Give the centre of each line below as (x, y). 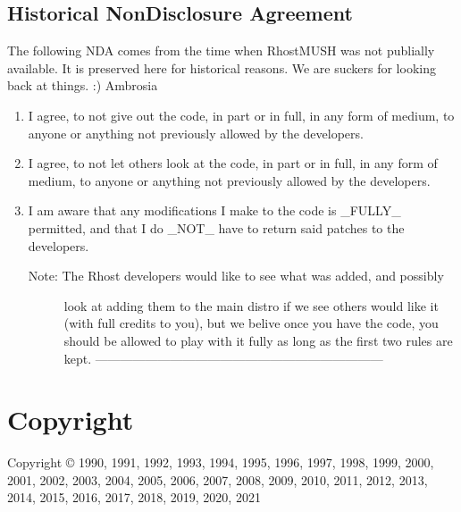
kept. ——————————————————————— (223, 358)
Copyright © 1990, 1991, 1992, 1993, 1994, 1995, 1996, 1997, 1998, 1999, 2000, (221, 462)
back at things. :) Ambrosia (83, 85)
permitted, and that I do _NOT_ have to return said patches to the (216, 227)
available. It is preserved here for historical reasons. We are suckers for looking (222, 67)
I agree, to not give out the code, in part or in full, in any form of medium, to (241, 115)
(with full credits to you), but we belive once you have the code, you (251, 323)
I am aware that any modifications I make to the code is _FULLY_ (214, 210)
